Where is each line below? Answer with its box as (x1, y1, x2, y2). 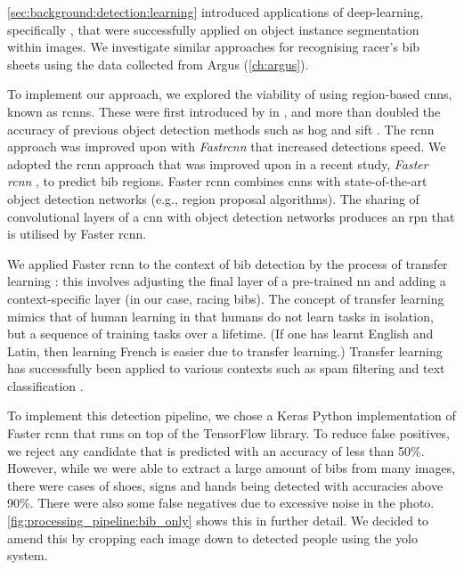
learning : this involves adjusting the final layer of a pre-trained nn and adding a (7, 272, 446, 290)
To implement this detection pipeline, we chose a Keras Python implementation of (7, 406, 456, 425)
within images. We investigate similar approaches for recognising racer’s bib (7, 37, 420, 56)
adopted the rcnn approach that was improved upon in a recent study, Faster (7, 154, 428, 173)
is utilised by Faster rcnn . (7, 224, 147, 243)
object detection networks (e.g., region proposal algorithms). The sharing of (7, 189, 419, 208)
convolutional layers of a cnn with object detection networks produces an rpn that (7, 207, 455, 225)
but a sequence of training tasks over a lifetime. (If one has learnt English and (7, 324, 434, 343)
